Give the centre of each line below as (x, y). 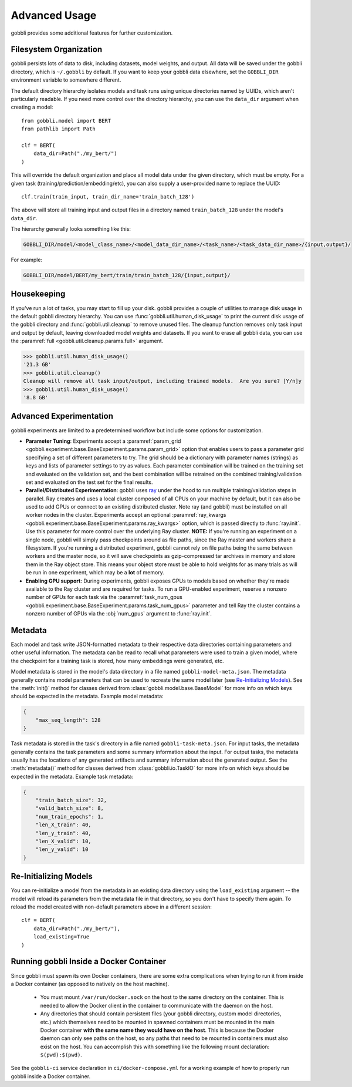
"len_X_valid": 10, (64, 842)
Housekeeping (38, 294)
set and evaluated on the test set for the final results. (89, 482)
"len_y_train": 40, (64, 833)
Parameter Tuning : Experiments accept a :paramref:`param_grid (103, 441)
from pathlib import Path (59, 129)
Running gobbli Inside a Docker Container (89, 962)
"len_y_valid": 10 (62, 849)
